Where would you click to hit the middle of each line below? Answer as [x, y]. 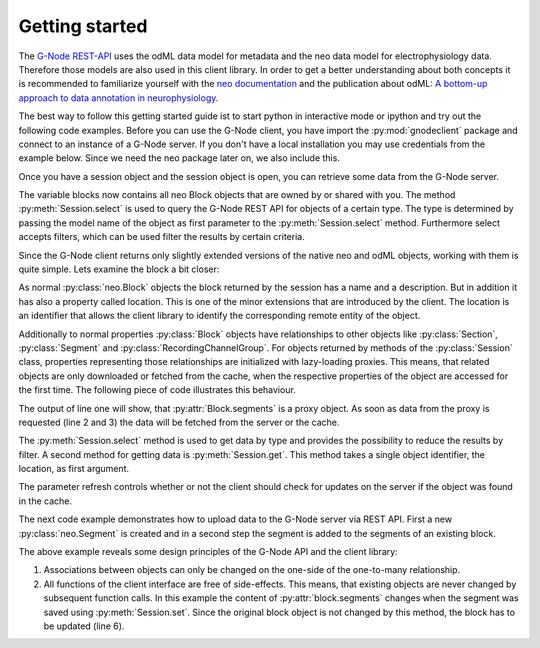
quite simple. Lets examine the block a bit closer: [119, 269]
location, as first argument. [74, 469]
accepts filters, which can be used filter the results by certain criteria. [161, 237]
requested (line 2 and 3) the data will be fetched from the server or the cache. [179, 422]
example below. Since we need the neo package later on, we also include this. [179, 158]
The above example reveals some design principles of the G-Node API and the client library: [208, 552]
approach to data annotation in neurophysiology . [118, 97]
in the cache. [45, 501]
